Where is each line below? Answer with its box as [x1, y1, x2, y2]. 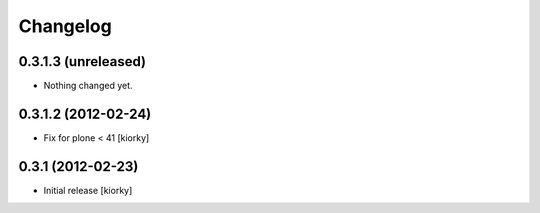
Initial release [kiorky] [43, 184, 133, 196]
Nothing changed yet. [43, 80, 134, 92]
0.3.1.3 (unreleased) [18, 53, 147, 70]
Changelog [18, 15, 112, 37]
